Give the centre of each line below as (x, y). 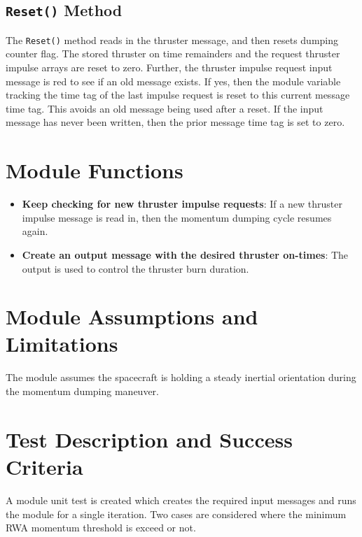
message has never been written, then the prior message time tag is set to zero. (175, 122)
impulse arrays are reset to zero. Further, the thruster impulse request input (169, 67)
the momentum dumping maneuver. (82, 391)
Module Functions (95, 170)
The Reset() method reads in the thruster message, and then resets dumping (172, 40)
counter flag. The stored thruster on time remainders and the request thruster (173, 53)
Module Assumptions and (132, 316)
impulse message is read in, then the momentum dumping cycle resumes (177, 217)
